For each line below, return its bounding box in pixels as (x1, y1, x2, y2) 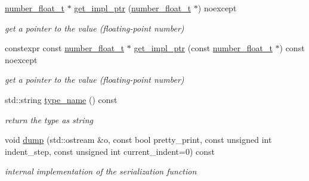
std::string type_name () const (5, 93, 118, 105)
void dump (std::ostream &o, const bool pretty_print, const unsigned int (5, 133, 272, 146)
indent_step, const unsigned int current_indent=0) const (5, 145, 215, 157)
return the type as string (5, 113, 93, 126)
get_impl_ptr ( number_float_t (74, 2, 191, 14)
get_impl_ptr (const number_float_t (134, 42, 273, 54)
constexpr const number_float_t (5, 42, 125, 54)
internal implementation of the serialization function (5, 165, 197, 177)
